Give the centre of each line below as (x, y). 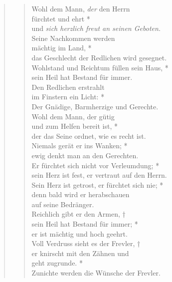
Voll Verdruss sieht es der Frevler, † (86, 243)
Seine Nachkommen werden (73, 38)
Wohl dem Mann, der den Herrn (81, 8)
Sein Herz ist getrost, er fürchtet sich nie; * (97, 184)
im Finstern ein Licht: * (68, 97)
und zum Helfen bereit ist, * (75, 126)
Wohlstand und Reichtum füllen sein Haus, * (100, 67)
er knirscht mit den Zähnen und (80, 253)
